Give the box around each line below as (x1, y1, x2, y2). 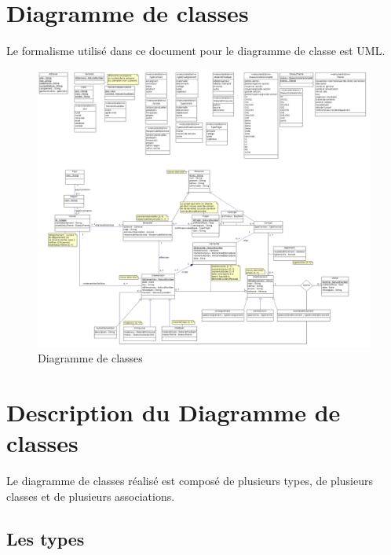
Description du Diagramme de (6, 395, 341, 428)
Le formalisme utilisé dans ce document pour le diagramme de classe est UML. (6, 42, 386, 59)
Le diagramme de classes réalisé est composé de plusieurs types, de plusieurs (6, 472, 373, 488)
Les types (6, 526, 85, 550)
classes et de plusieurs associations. (6, 487, 175, 504)
